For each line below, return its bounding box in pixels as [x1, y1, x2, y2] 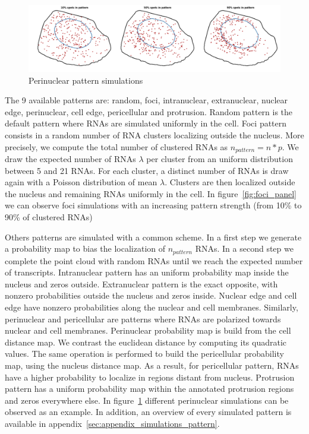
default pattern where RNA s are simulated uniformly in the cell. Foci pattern [5, 117, 287, 129]
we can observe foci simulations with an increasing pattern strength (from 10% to [5, 199, 302, 211]
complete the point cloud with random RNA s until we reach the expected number [5, 254, 303, 267]
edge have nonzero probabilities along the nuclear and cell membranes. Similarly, [5, 301, 298, 313]
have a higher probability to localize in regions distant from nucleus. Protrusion [5, 370, 295, 383]
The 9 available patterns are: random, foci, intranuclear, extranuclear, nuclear [5, 94, 288, 106]
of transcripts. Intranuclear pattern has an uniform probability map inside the [5, 266, 289, 278]
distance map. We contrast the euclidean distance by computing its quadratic [5, 335, 287, 348]
